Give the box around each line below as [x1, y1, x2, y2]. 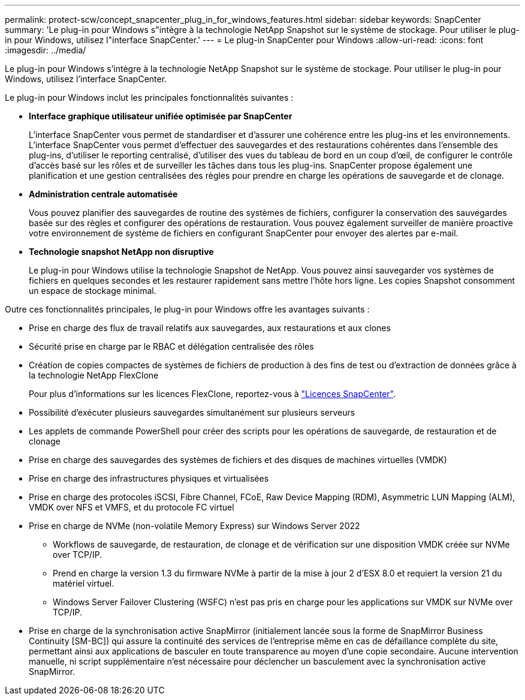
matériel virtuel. [53, 578, 114, 588]
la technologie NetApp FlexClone [29, 370, 159, 380]
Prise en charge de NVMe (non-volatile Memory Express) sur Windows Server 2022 [29, 521, 360, 531]
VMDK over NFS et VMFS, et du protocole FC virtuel [29, 502, 234, 512]
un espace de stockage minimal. [29, 286, 156, 296]
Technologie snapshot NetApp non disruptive [29, 247, 214, 257]
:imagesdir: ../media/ [5, 45, 86, 55]
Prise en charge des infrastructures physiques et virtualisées [29, 473, 269, 483]
